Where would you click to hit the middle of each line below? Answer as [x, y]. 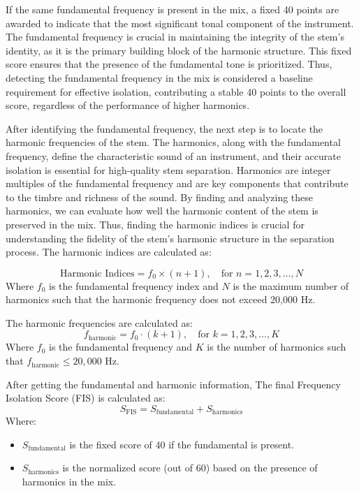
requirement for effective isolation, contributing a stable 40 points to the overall [176, 91]
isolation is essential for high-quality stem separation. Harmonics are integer [168, 169]
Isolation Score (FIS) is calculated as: [86, 398]
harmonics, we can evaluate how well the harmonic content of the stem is [162, 211]
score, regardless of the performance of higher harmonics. [128, 105]
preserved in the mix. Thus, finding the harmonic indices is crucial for [155, 224]
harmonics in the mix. [69, 482]
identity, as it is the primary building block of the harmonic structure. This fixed [179, 50]
